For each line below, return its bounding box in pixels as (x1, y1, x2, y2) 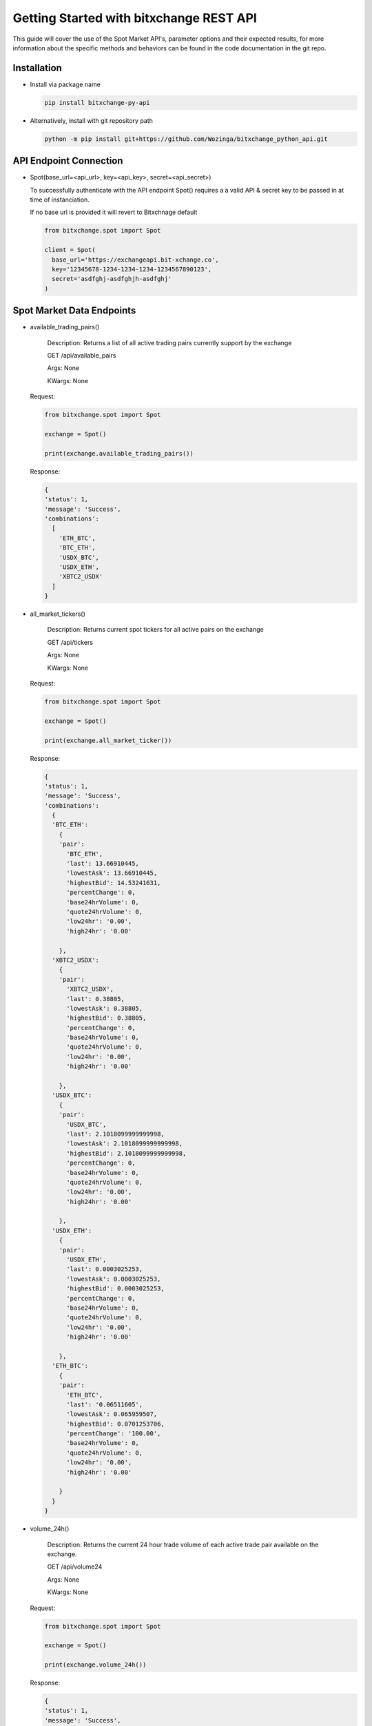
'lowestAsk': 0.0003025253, (66, 1274, 161, 1283)
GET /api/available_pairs (47, 351, 116, 360)
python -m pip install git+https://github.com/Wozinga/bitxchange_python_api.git (44, 135, 329, 143)
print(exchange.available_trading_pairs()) (44, 449, 194, 457)
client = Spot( (44, 246, 96, 254)
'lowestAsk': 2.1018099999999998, (66, 1140, 183, 1147)
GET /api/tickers (47, 638, 93, 646)
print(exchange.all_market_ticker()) (44, 736, 172, 744)
